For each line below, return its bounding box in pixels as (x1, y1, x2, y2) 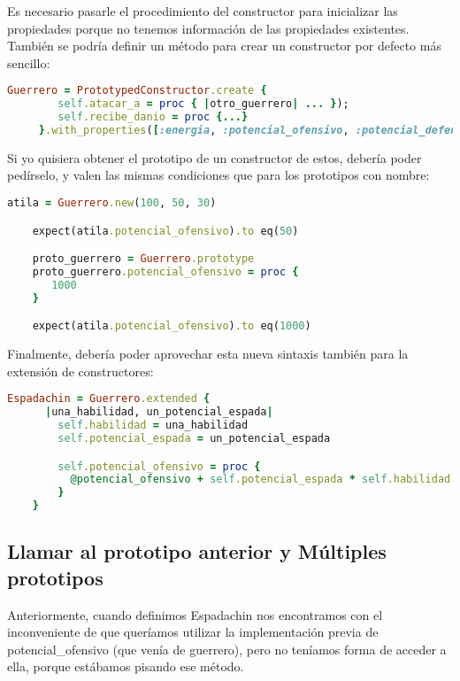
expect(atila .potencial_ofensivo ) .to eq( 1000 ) (32, 320, 311, 333)
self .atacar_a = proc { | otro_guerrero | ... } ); (57, 97, 349, 111)
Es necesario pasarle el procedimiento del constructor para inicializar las (7, 2, 398, 19)
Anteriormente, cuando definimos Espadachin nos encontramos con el (7, 605, 383, 623)
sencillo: (7, 53, 50, 72)
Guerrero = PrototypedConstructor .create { (7, 84, 267, 97)
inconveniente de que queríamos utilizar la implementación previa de (7, 623, 379, 641)
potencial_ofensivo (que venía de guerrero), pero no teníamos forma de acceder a (7, 639, 447, 658)
